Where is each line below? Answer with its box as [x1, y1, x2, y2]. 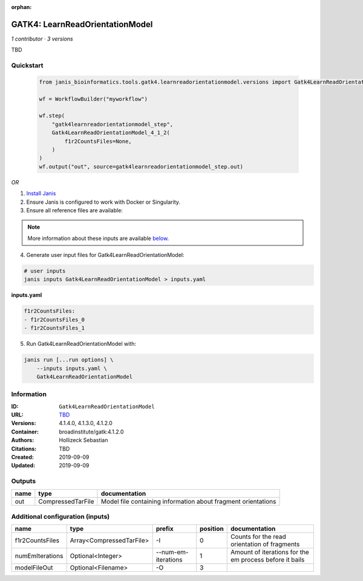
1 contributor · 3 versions [11, 35, 73, 42]
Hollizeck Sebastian [59, 437, 108, 444]
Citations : [11, 445, 37, 452]
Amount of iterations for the [230, 548, 310, 556]
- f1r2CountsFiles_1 [24, 325, 85, 332]
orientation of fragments [230, 540, 300, 548]
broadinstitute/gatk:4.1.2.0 [59, 428, 124, 435]
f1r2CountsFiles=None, [64, 138, 132, 144]
